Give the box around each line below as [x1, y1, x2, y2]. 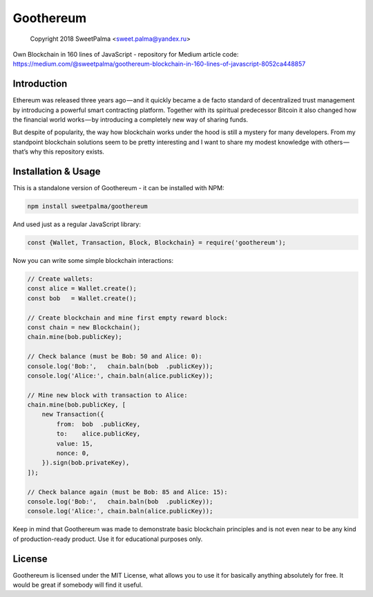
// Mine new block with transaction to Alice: [27, 391, 188, 399]
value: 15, [56, 439, 93, 448]
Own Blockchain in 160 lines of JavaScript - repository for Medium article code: [12, 50, 239, 58]
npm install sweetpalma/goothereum [27, 203, 148, 210]
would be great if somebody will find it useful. [12, 581, 143, 589]
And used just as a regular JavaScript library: [12, 220, 141, 228]
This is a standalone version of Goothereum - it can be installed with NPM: [12, 184, 224, 192]
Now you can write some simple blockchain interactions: [12, 257, 174, 265]
